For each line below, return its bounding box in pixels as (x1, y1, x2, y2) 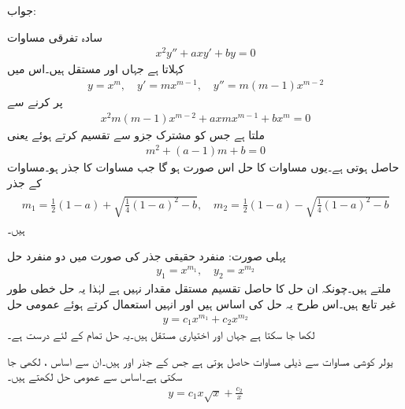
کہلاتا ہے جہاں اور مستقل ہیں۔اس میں (7, 61, 184, 77)
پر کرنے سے (7, 94, 63, 109)
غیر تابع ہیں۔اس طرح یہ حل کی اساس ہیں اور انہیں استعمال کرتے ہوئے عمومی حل (7, 295, 396, 311)
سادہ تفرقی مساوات (7, 28, 102, 45)
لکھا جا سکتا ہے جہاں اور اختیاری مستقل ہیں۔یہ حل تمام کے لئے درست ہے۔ (7, 326, 315, 343)
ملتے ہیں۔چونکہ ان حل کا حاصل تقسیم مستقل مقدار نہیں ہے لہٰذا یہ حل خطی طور (7, 280, 392, 297)
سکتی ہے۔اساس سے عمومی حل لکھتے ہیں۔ (7, 368, 183, 385)
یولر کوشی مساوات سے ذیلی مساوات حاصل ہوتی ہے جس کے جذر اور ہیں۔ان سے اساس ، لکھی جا (7, 352, 393, 369)
